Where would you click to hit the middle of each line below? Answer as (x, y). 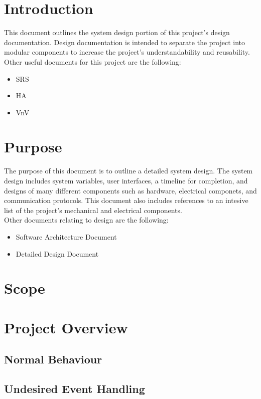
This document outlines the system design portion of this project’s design (117, 32)
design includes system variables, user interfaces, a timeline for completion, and (126, 180)
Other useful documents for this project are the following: (93, 61)
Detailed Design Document (57, 253)
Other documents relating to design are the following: (86, 220)
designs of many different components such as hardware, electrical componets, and (130, 190)
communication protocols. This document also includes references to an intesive (126, 200)
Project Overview (66, 327)
